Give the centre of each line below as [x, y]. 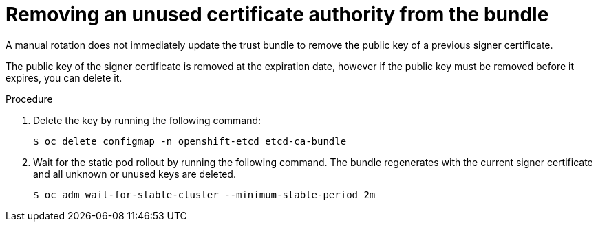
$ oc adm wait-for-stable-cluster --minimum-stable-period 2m [204, 194]
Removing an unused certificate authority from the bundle [277, 14]
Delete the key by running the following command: [147, 120]
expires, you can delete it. [64, 77]
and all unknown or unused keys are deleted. [135, 174]
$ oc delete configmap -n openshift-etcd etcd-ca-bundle [190, 141]
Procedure [29, 99]
